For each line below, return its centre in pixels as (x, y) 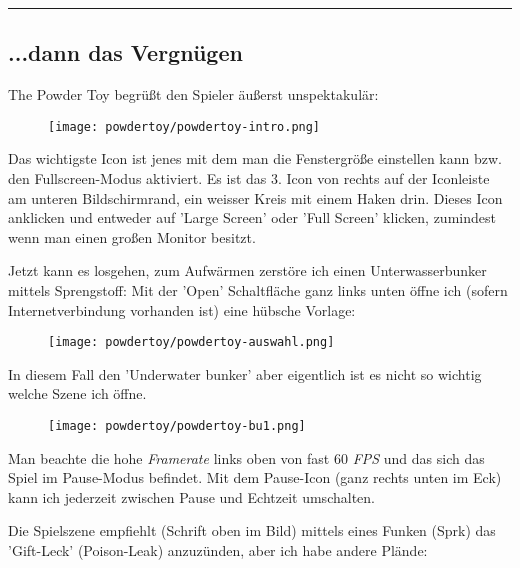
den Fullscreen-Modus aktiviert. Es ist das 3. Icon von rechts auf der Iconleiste (249, 178)
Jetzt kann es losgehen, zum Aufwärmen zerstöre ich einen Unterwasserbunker (247, 270)
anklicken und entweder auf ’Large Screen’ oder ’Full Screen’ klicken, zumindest (252, 217)
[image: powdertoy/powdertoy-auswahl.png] (191, 342)
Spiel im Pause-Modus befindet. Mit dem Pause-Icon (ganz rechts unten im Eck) (255, 477)
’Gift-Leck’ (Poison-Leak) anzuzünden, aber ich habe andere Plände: (218, 550)
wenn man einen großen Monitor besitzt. (132, 236)
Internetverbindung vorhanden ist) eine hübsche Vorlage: (182, 309)
